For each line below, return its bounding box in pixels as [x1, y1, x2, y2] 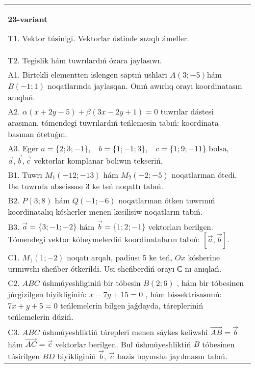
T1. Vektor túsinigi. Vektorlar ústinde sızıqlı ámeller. [8, 32, 189, 44]
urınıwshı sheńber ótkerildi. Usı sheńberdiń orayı [8, 263, 175, 275]
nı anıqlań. [185, 263, 222, 275]
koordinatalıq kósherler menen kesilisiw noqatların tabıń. [8, 205, 203, 217]
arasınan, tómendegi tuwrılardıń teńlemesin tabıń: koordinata [8, 117, 219, 128]
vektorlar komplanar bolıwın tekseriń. [34, 154, 163, 166]
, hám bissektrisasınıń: [145, 288, 222, 300]
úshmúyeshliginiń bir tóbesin [42, 277, 141, 289]
